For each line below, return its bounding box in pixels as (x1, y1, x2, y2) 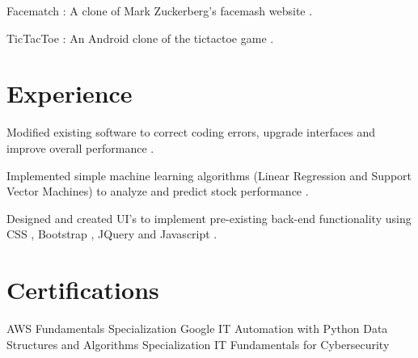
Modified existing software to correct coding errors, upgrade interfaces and (6, 124, 376, 141)
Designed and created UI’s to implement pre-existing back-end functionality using (6, 209, 412, 226)
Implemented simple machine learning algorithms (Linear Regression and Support (6, 166, 412, 183)
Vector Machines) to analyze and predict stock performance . (6, 183, 309, 200)
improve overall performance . (6, 139, 154, 156)
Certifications (6, 273, 159, 306)
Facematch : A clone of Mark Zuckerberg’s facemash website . (6, 2, 313, 19)
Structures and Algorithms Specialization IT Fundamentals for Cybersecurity (6, 335, 390, 352)
